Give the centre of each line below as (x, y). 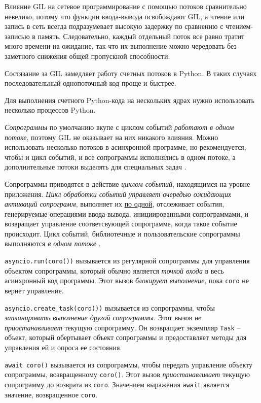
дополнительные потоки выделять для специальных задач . (96, 167)
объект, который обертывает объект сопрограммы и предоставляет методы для (126, 337)
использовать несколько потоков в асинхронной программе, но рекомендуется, (125, 147)
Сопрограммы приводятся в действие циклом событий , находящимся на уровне (127, 183)
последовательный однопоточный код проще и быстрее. (90, 83)
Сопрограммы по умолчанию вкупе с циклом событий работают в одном (119, 127)
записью (17, 36)
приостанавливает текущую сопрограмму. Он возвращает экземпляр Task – (123, 327)
